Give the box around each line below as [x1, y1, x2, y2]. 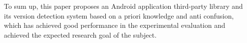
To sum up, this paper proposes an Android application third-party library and [4, 1, 243, 11]
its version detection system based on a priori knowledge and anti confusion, [4, 10, 234, 21]
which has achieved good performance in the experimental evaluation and [4, 20, 225, 30]
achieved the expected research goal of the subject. [4, 29, 157, 40]
